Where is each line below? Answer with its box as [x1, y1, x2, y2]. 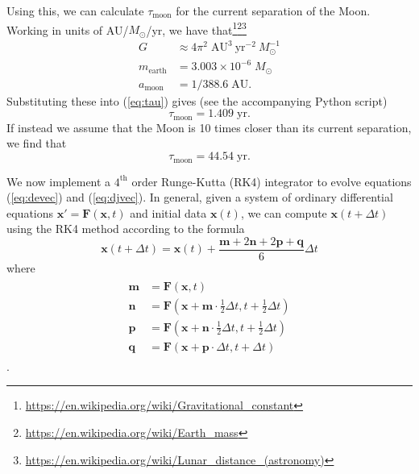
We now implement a [6, 173, 111, 189]
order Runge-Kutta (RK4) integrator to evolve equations [131, 173, 412, 189]
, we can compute [240, 204, 327, 221]
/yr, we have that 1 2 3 [146, 19, 247, 38]
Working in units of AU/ [6, 21, 129, 38]
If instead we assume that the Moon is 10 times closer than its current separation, [6, 118, 412, 135]
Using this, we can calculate [6, 2, 144, 19]
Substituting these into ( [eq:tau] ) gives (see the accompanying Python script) [6, 92, 388, 109]
